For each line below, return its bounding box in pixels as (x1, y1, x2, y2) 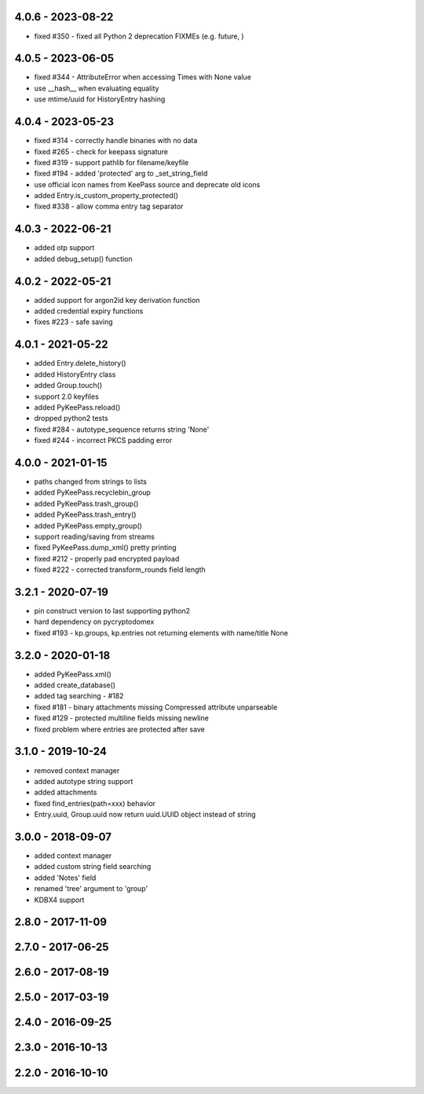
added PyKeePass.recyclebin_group (34, 488, 151, 497)
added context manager (34, 851, 112, 860)
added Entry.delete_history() (34, 359, 126, 368)
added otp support (34, 243, 95, 252)
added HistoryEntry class (34, 370, 116, 379)
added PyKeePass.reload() (34, 402, 121, 412)
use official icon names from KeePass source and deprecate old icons (34, 179, 261, 189)
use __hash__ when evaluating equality (34, 83, 159, 93)
